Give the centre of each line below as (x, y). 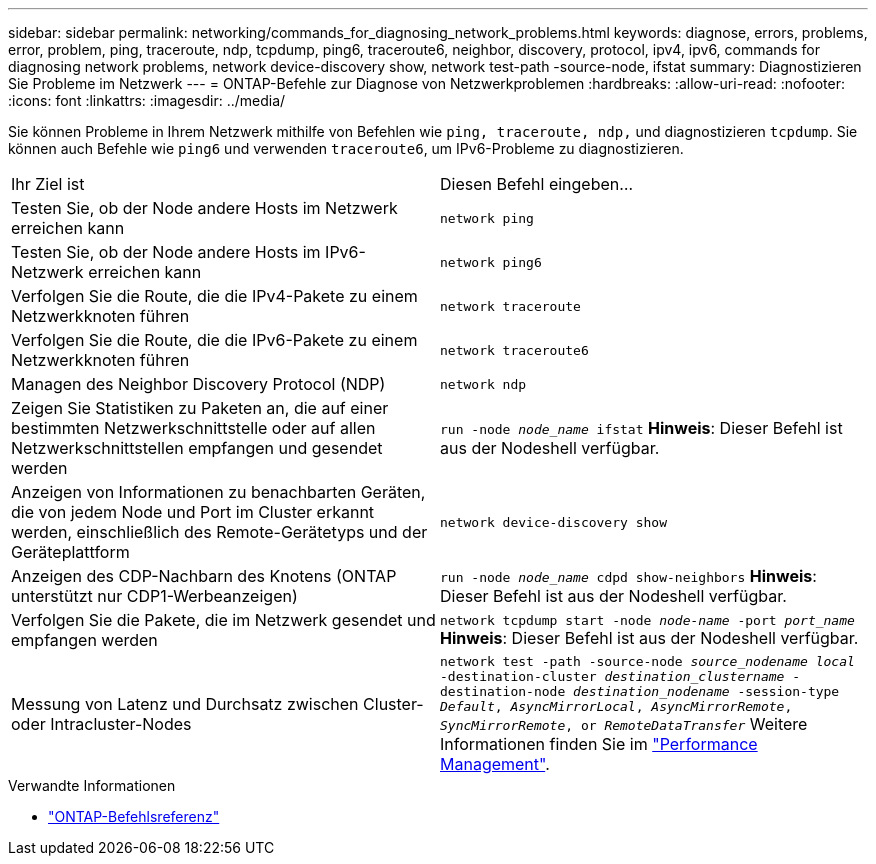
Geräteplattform (70, 552)
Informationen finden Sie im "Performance (599, 744)
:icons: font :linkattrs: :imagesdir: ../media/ (147, 100)
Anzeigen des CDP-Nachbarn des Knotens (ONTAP (204, 576)
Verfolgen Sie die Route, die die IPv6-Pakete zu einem (214, 340)
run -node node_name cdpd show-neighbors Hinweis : (628, 576)
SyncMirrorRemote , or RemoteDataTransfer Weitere (624, 724)
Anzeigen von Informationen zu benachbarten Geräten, (218, 492)
